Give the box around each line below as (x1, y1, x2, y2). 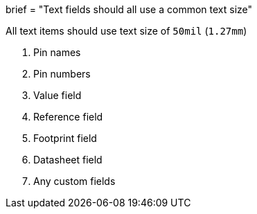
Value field (33, 89, 82, 101)
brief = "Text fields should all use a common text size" (6, 3, 253, 15)
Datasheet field (33, 154, 103, 166)
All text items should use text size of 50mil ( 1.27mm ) (6, 25, 247, 37)
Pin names (33, 46, 81, 58)
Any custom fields (33, 175, 116, 187)
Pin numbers (33, 68, 91, 80)
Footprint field (33, 132, 97, 144)
